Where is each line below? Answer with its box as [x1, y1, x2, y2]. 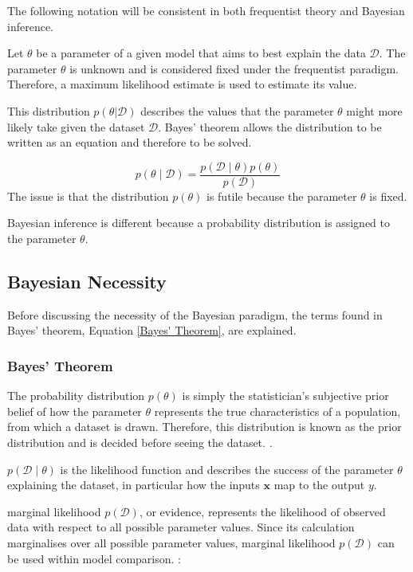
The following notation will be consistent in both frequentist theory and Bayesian [7, 2, 405, 18]
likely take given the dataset [7, 118, 145, 135]
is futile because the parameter [206, 187, 357, 204]
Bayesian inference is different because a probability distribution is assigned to [7, 214, 391, 231]
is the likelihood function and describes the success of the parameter [60, 460, 394, 477]
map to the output [273, 476, 365, 493]
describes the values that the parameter [140, 102, 334, 119]
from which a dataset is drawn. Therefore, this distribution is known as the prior [7, 418, 402, 435]
